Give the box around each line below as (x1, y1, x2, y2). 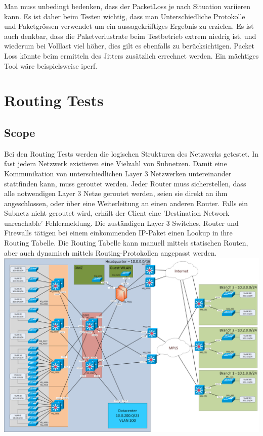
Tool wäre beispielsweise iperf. (4, 60, 98, 71)
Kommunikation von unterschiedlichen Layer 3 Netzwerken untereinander (4, 168, 232, 178)
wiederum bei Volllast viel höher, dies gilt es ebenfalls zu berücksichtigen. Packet (4, 40, 254, 51)
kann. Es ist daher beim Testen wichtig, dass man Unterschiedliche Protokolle (4, 11, 245, 21)
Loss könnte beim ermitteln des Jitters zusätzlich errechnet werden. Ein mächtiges (4, 50, 259, 61)
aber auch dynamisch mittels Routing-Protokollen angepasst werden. (4, 247, 217, 258)
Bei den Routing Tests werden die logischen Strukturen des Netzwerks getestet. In (4, 148, 259, 159)
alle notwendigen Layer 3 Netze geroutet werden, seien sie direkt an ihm (4, 188, 228, 199)
